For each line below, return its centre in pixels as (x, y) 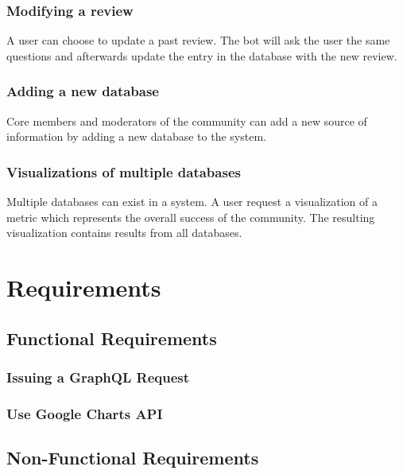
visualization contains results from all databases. (124, 233)
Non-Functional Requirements (133, 458)
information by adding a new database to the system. (136, 136)
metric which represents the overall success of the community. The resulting (191, 217)
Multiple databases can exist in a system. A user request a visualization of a (192, 202)
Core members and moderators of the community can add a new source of (187, 120)
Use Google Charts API (85, 413)
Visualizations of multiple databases (124, 171)
